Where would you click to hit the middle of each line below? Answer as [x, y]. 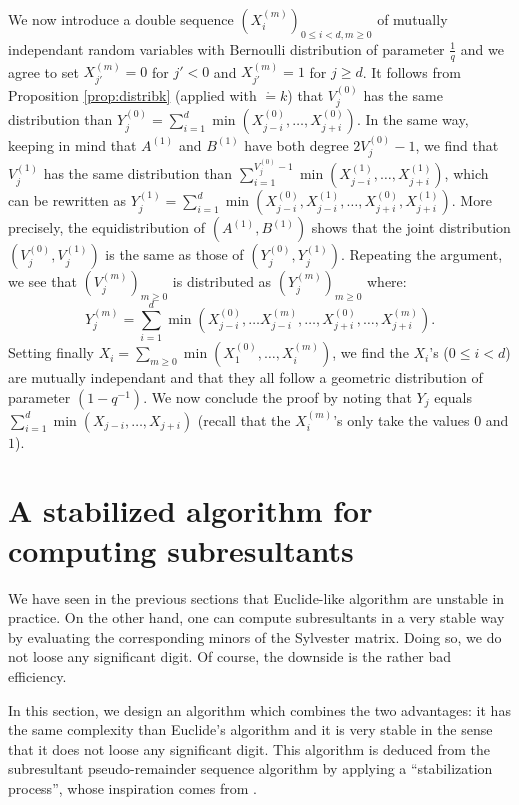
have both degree [296, 144]
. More [471, 200]
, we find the [370, 352]
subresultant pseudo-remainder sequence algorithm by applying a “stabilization [250, 768]
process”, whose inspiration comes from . [132, 787]
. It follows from [411, 71]
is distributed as [222, 281]
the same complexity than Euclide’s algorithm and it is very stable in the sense [250, 729]
